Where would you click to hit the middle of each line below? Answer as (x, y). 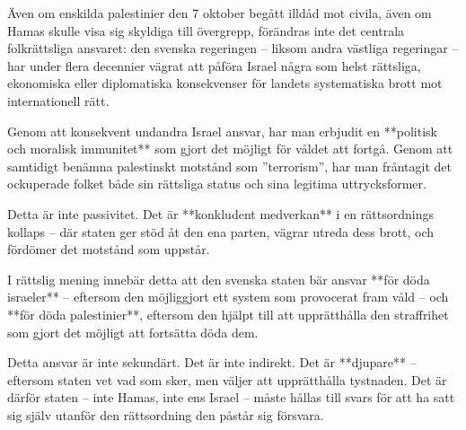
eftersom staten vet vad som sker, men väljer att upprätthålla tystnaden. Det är (227, 379)
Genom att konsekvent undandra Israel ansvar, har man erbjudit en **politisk (222, 131)
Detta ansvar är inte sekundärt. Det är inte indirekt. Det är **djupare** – (212, 362)
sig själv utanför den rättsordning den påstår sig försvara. (166, 414)
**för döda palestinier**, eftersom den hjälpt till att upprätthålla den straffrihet (228, 314)
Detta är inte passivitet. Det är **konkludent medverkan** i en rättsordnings (220, 213)
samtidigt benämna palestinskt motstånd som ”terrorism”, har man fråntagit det (229, 166)
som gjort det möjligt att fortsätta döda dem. (133, 332)
